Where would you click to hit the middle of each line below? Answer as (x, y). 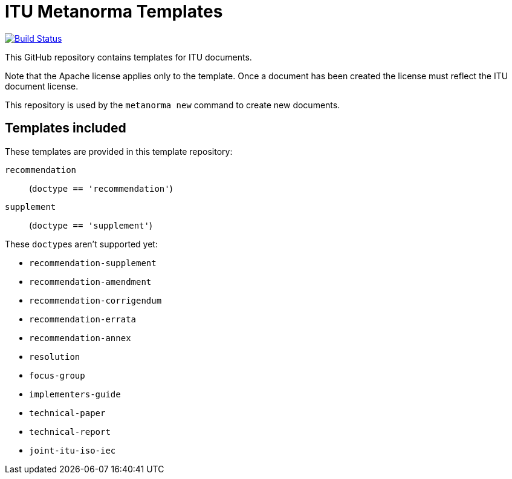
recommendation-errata (83, 319)
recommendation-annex (80, 338)
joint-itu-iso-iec (73, 450)
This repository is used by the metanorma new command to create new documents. (173, 105)
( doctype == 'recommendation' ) (101, 188)
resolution (55, 357)
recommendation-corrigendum (96, 300)
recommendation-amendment (90, 282)
